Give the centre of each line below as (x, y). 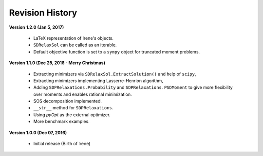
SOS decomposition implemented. (68, 101)
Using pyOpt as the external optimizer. (72, 115)
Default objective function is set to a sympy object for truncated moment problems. (117, 52)
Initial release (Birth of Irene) (62, 144)
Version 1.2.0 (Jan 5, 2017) (37, 27)
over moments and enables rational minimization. (83, 94)
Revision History (43, 13)
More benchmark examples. (61, 121)
